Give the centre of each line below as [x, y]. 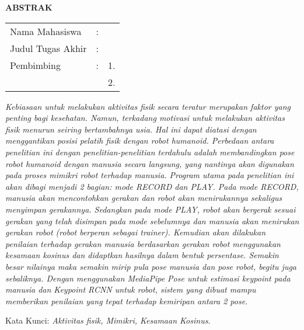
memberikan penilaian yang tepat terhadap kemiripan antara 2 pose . [127, 301]
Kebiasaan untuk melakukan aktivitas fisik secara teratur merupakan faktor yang [148, 106]
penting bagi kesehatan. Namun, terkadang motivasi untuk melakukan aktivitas [145, 118]
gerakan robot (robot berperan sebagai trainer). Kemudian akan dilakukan [136, 232]
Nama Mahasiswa [46, 31]
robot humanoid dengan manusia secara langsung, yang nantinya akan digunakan [150, 163]
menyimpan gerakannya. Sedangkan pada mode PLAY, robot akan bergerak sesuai [151, 209]
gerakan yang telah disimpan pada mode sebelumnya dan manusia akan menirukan [152, 220]
